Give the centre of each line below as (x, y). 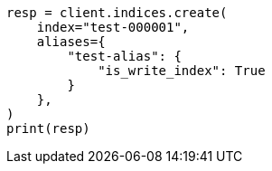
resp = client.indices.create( (117, 13)
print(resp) (48, 128)
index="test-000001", (113, 27)
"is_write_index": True (182, 71)
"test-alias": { (124, 56)
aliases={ (71, 42)
